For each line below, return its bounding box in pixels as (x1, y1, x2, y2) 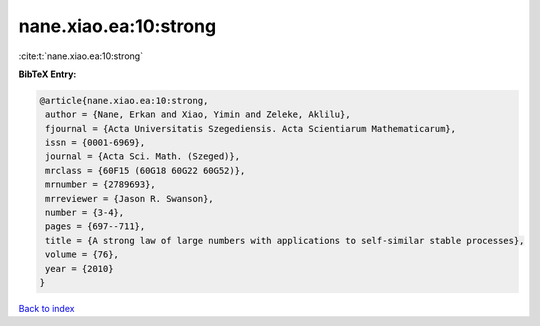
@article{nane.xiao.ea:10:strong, (39, 95, 209, 106)
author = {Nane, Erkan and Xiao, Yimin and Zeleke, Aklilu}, (45, 109, 351, 120)
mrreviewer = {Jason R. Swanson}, (45, 193, 214, 204)
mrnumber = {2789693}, (45, 179, 157, 190)
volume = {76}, (45, 249, 120, 260)
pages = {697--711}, (45, 221, 146, 232)
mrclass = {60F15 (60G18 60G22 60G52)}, (45, 165, 246, 176)
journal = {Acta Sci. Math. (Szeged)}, (45, 151, 240, 162)
